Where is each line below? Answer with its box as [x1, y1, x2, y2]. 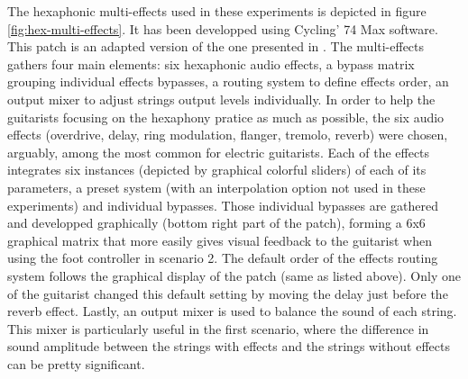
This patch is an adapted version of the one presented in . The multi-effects [7, 37, 425, 56]
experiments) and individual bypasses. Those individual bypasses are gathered [7, 195, 438, 214]
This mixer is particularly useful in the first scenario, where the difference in [7, 319, 429, 338]
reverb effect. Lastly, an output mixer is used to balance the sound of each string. [7, 302, 457, 320]
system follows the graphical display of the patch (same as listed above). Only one [7, 266, 461, 284]
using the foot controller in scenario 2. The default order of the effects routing [7, 248, 438, 267]
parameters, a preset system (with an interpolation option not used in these [7, 177, 426, 196]
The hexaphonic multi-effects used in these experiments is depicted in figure [7, 2, 427, 20]
